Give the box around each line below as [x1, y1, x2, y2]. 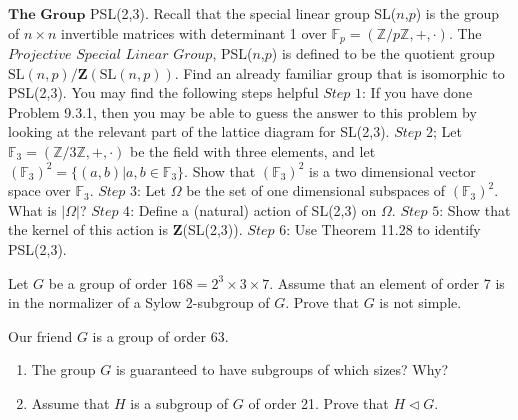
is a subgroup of [130, 392, 229, 413]
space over [8, 180, 71, 201]
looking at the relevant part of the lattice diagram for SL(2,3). [8, 121, 390, 142]
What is [8, 199, 57, 220]
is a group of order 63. [92, 325, 229, 346]
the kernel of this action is [8, 219, 169, 240]
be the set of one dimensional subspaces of [186, 180, 446, 201]
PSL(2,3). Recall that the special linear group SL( [90, 3, 397, 23]
